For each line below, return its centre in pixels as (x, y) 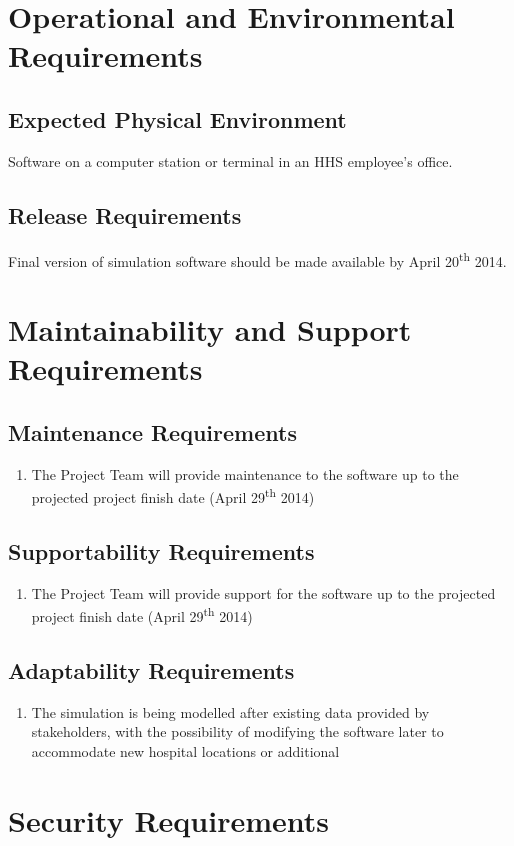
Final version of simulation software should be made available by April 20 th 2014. (257, 259)
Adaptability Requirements (151, 669)
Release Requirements (125, 214)
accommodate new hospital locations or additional (185, 750)
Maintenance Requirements (152, 431)
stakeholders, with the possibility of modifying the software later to (237, 731)
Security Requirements (168, 819)
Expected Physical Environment (177, 118)
